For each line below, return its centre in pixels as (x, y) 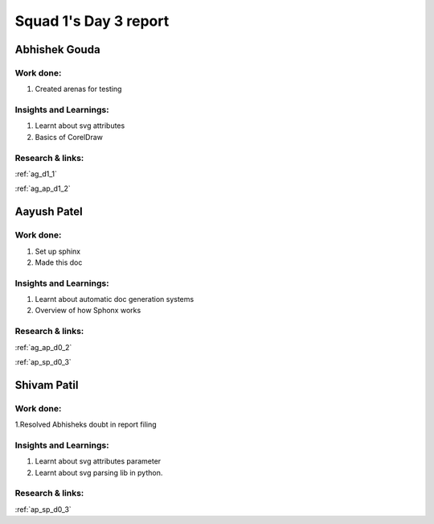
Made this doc (59, 262)
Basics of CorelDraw (69, 137)
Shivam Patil (47, 385)
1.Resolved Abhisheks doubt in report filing (86, 425)
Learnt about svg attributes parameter (98, 461)
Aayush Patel (49, 212)
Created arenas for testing (78, 89)
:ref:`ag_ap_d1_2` (43, 188)
